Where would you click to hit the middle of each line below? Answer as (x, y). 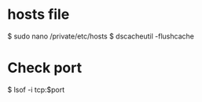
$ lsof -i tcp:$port (36, 89)
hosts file (39, 15)
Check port (45, 68)
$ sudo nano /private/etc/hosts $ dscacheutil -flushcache (101, 36)
